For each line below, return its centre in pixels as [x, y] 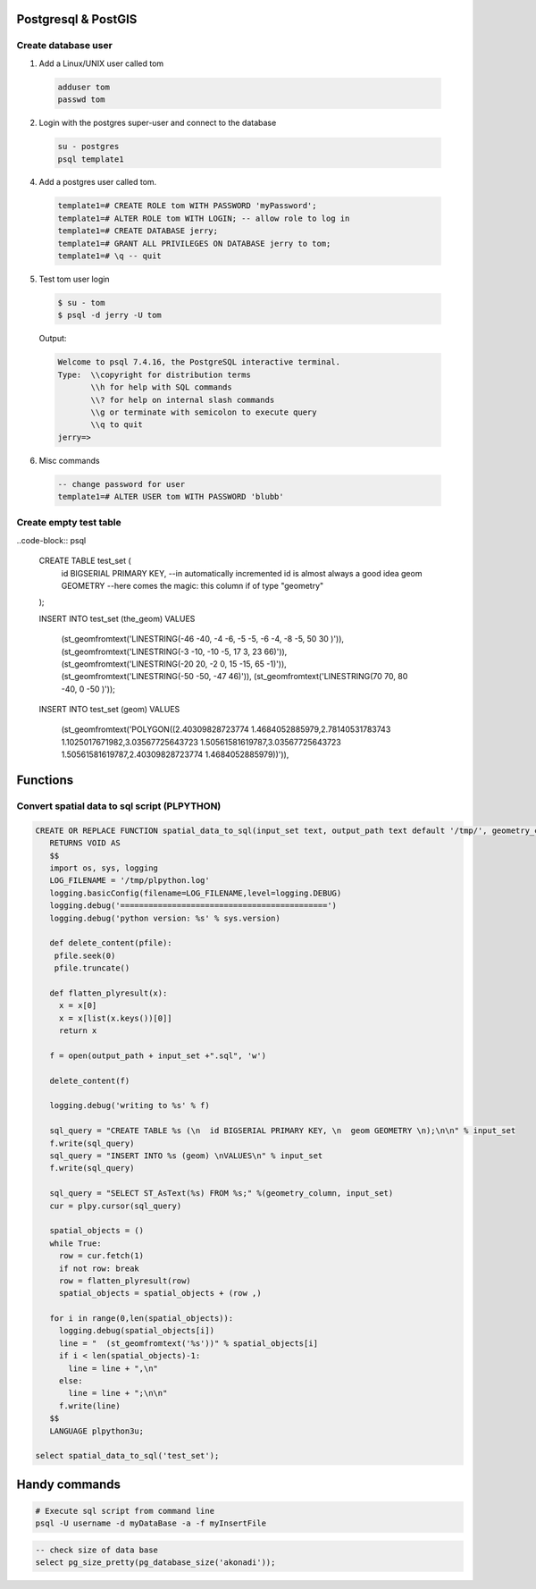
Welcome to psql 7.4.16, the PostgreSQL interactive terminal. [199, 362]
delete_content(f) [90, 1080]
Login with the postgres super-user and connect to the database [158, 123]
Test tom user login [75, 279]
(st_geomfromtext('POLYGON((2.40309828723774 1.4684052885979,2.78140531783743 [226, 729]
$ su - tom [81, 303]
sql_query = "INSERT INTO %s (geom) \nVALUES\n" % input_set [186, 1156]
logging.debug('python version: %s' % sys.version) [165, 918]
